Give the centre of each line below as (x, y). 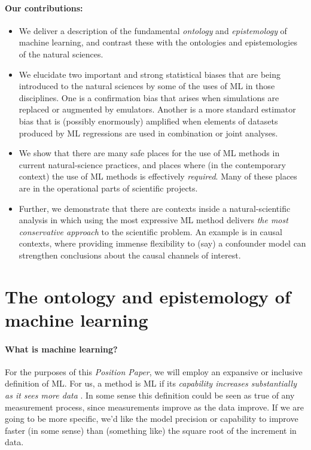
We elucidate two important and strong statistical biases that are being (150, 74)
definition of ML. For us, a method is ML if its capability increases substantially (151, 383)
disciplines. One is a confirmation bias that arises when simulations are (149, 97)
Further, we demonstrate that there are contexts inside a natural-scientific (155, 208)
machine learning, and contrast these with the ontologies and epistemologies (158, 42)
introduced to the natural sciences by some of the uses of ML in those (147, 86)
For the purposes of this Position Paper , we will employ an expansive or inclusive (154, 371)
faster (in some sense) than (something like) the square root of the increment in (151, 430)
